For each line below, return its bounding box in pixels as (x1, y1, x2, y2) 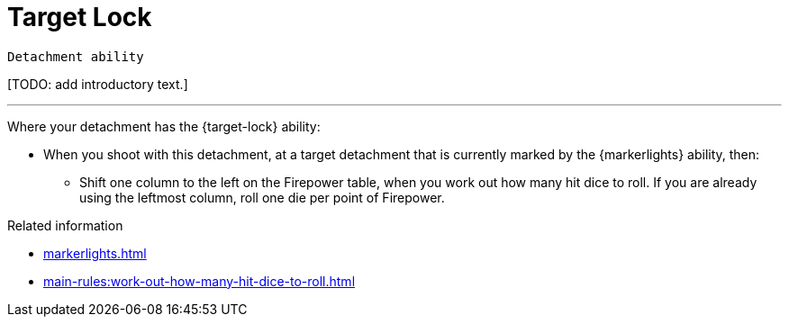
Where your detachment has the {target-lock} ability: (7, 118, 321, 134)
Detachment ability (7, 49, 144, 64)
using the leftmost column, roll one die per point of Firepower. (79, 189, 445, 205)
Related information (7, 217, 123, 233)
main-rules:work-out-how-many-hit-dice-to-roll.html (43, 273, 356, 289)
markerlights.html (43, 245, 147, 261)
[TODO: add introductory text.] (7, 76, 188, 92)
